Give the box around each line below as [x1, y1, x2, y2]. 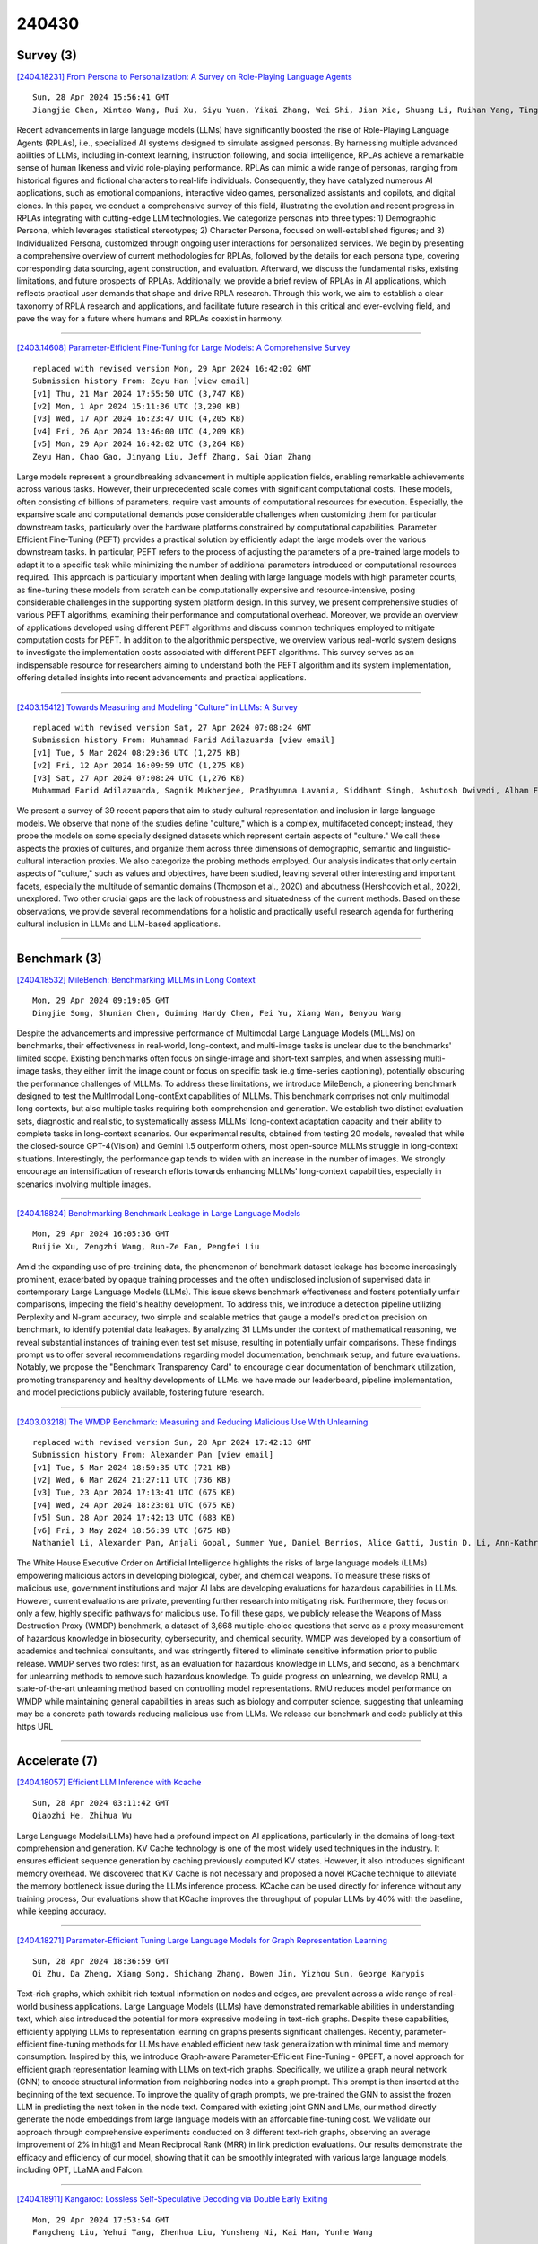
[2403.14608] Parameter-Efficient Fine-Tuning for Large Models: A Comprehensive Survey [16, 342, 351, 354]
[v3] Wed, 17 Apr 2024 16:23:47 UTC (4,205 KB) [32, 414, 246, 424]
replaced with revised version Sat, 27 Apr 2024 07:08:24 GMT [32, 723, 312, 733]
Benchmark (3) [16, 951, 102, 966]
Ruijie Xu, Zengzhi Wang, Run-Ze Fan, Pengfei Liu [32, 1241, 260, 1251]
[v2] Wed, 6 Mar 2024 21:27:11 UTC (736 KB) [32, 1475, 232, 1486]
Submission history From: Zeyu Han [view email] [32, 376, 250, 386]
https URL [16, 1721, 54, 1731]
